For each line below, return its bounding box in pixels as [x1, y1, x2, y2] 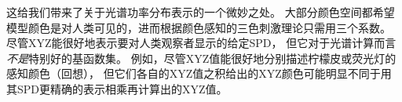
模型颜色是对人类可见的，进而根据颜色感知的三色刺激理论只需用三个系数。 [6, 19, 391, 35]
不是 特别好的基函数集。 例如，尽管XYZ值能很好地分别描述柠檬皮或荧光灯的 [6, 49, 397, 66]
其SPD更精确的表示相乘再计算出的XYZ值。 [6, 80, 228, 97]
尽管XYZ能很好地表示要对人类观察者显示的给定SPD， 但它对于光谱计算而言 [6, 35, 397, 51]
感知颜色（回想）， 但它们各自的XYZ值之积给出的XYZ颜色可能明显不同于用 [6, 65, 392, 82]
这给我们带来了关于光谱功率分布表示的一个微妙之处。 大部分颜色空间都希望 [6, 4, 395, 20]
